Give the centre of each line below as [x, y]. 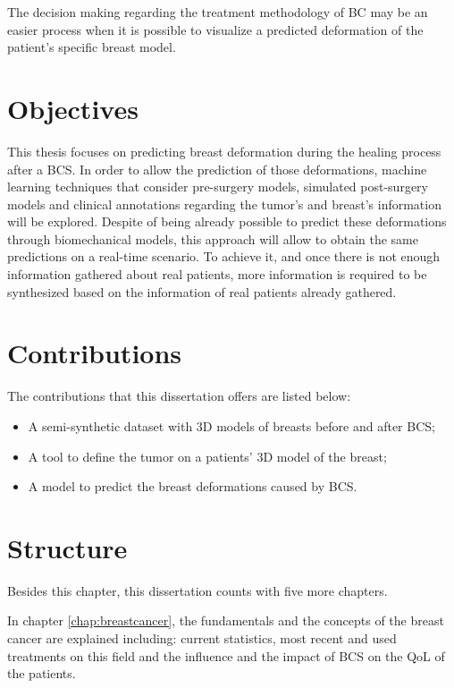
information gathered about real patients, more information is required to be [217, 274]
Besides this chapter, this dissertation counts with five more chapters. [198, 590]
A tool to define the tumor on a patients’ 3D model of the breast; [207, 456]
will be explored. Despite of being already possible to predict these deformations [227, 221]
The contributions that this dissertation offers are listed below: [179, 396]
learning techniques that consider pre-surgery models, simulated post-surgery [218, 187]
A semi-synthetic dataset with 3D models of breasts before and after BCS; [231, 425]
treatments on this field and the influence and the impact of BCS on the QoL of [226, 655]
